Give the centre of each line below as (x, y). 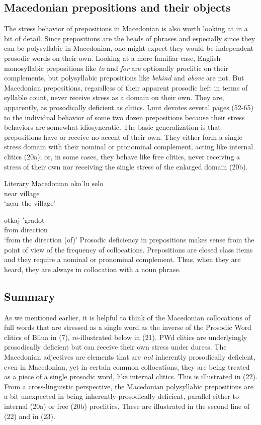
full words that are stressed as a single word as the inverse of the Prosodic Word (128, 327)
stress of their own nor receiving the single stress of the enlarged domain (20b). (126, 166)
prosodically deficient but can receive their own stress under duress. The (115, 347)
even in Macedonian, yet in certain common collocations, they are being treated (127, 366)
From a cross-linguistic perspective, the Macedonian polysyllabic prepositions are (129, 386)
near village (22, 193)
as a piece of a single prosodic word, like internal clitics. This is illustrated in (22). (131, 376)
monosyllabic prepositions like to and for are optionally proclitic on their (116, 68)
